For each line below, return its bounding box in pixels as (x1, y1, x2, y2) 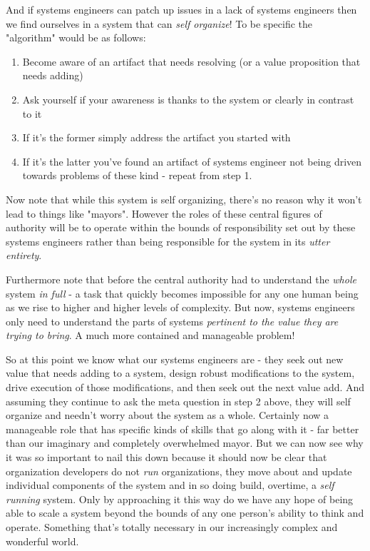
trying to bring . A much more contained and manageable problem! (6, 328, 295, 343)
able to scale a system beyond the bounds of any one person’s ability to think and (6, 505, 364, 520)
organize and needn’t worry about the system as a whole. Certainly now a (6, 408, 329, 423)
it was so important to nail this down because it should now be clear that (6, 450, 327, 465)
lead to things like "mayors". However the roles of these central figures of (6, 206, 322, 221)
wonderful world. (6, 533, 79, 548)
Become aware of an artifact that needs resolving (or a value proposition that (22, 54, 361, 69)
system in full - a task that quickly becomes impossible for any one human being (6, 285, 359, 300)
